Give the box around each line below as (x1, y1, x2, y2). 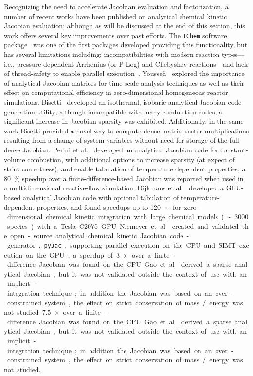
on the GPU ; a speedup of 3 (26, 249, 120, 260)
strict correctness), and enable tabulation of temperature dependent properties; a (4, 164, 246, 174)
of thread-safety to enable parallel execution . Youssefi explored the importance (4, 68, 245, 78)
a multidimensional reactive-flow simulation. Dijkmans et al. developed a (4, 183, 224, 193)
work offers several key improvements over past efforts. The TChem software (4, 30, 227, 40)
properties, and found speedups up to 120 (36, 202, 161, 212)
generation (4, 106, 35, 116)
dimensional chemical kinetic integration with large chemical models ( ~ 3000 (7, 211, 249, 222)
